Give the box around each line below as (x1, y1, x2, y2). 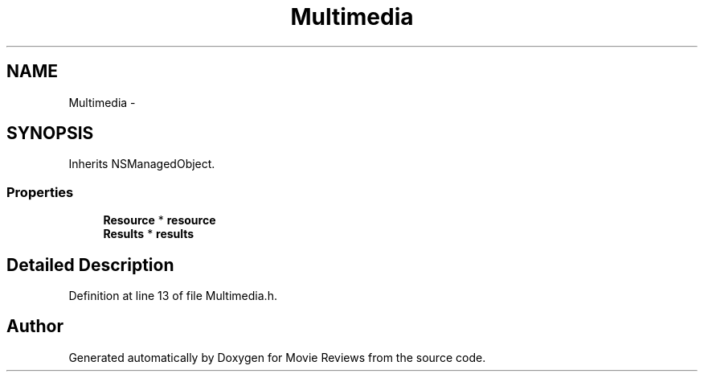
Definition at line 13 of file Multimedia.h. (68, 289, 277, 303)
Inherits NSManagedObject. (68, 157, 215, 171)
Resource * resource (103, 213, 216, 228)
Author (6, 316, 63, 337)
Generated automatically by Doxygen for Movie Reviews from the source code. (68, 350, 486, 364)
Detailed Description (6, 254, 174, 275)
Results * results (103, 227, 194, 241)
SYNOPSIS (6, 123, 94, 144)
